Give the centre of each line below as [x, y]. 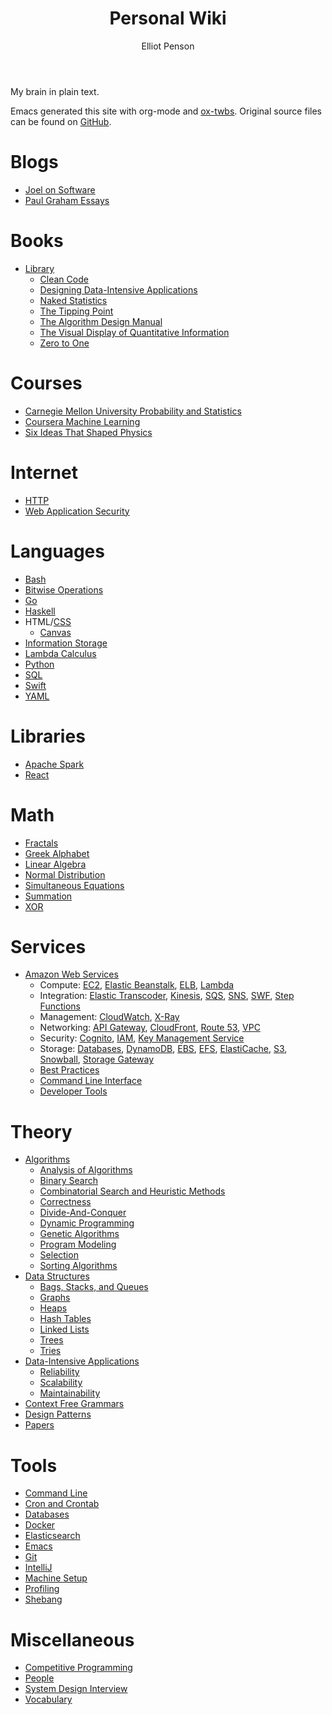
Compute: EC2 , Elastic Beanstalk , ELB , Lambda [137, 985]
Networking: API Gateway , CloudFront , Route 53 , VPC [150, 1028]
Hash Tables [65, 1319]
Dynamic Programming [87, 1223]
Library [39, 268]
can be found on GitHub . [61, 121]
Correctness [65, 1202]
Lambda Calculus [60, 653]
